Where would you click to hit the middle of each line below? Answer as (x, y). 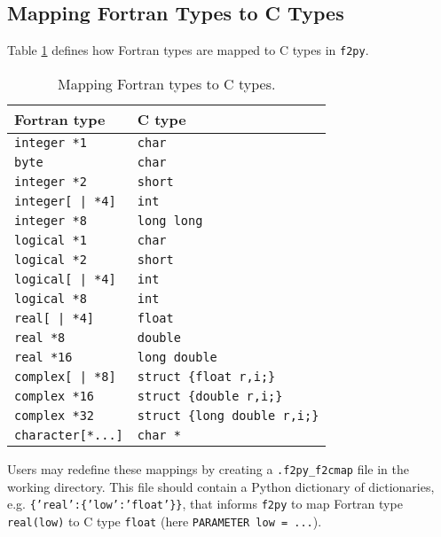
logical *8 (51, 298)
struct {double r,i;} (210, 396)
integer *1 (51, 142)
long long (170, 220)
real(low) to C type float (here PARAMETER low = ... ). (165, 521)
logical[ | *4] (65, 279)
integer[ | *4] (65, 201)
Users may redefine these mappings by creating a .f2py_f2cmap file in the (209, 468)
